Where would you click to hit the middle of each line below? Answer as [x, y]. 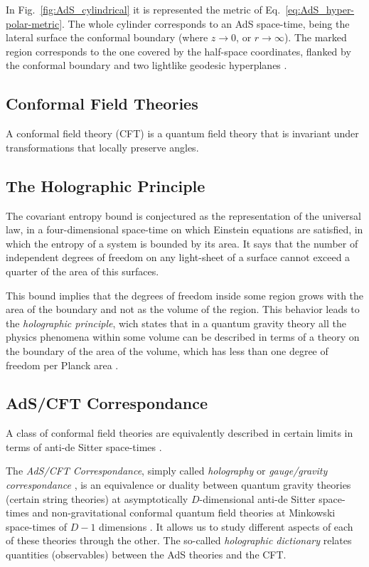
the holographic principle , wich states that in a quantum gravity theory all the [176, 323]
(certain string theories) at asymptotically [97, 498]
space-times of [37, 526]
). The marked [315, 37]
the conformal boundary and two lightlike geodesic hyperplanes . [146, 65]
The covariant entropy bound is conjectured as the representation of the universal [183, 215]
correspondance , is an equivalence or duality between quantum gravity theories [178, 485]
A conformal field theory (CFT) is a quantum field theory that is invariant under [182, 133]
